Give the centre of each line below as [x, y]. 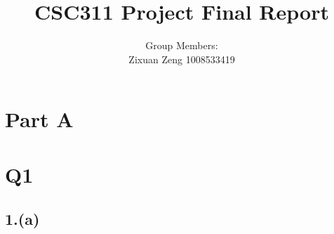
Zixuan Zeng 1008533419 [182, 59]
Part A [39, 119]
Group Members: [182, 45]
